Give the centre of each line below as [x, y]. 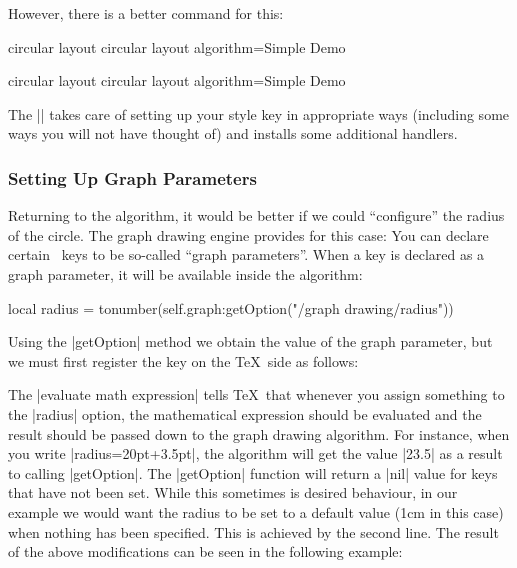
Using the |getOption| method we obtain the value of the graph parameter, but [250, 341]
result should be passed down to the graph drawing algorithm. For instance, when [259, 433]
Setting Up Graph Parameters [132, 177]
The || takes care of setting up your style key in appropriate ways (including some [259, 113]
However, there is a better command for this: [146, 13]
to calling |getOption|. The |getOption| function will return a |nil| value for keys [253, 472]
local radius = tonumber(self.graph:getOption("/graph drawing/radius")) [231, 307]
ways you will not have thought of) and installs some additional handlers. [233, 133]
